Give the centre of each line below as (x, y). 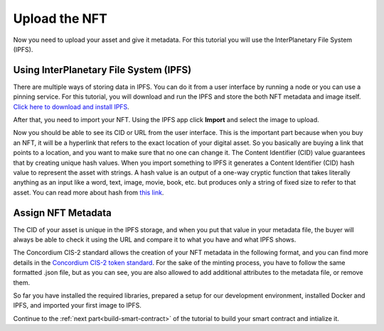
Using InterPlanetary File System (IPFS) (102, 70)
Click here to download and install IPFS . (71, 107)
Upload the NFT (60, 18)
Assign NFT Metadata (62, 213)
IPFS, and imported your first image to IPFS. (77, 305)
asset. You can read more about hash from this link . (89, 192)
